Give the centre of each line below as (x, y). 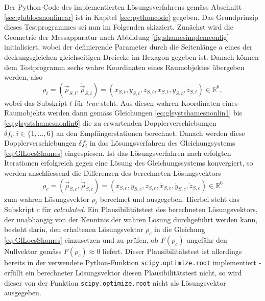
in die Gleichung (180, 229)
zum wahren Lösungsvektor (47, 199)
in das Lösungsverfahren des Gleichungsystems (162, 143)
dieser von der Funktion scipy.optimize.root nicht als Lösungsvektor (115, 282)
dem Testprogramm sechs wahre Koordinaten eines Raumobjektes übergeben (124, 67)
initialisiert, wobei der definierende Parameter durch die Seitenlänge (110, 47)
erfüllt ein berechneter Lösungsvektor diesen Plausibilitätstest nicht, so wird (123, 272)
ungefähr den (207, 240)
